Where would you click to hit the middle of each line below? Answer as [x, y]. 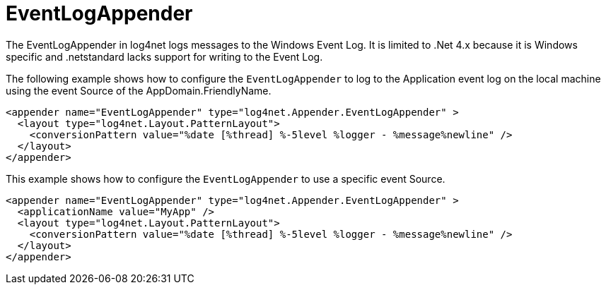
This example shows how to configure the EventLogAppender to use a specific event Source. [226, 179]
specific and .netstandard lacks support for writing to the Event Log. [164, 56]
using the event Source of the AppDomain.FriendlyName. [139, 90]
